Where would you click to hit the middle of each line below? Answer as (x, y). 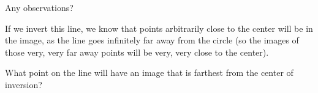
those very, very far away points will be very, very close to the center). (137, 52)
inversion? (24, 84)
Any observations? (39, 7)
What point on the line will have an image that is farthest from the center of (149, 73)
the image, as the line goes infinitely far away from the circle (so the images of (152, 40)
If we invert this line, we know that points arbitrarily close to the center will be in (159, 28)
